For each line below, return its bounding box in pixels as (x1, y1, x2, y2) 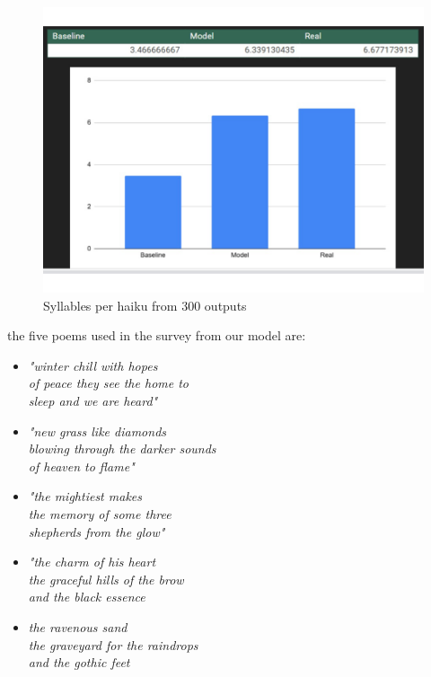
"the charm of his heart (28, 552, 156, 571)
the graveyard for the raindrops (28, 635, 198, 654)
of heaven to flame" (28, 456, 135, 475)
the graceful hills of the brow (28, 569, 184, 588)
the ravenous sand (28, 617, 128, 636)
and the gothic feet (28, 653, 130, 672)
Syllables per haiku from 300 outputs (43, 295, 247, 314)
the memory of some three (28, 504, 172, 523)
